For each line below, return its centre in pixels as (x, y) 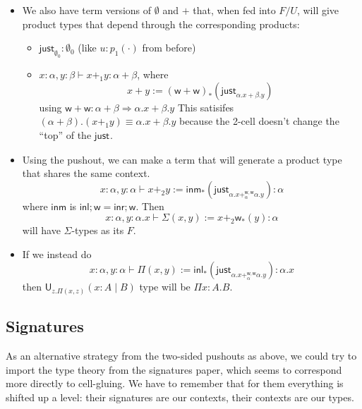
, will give (318, 10)
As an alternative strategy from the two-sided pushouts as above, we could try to (181, 356)
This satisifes (206, 107)
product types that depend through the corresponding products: (161, 24)
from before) (169, 48)
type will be (165, 287)
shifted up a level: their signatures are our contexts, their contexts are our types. (180, 397)
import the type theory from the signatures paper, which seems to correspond (174, 369)
